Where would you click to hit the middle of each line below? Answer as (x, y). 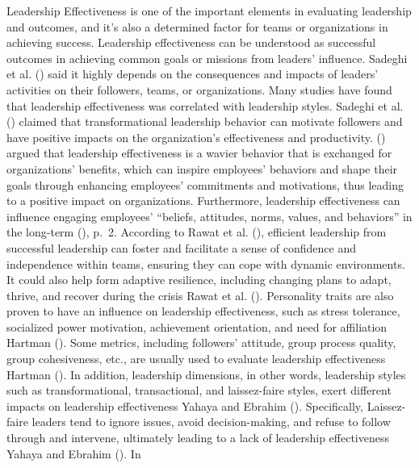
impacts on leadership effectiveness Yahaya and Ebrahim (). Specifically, (185, 405)
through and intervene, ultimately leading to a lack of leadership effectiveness (198, 438)
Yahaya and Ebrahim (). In (74, 453)
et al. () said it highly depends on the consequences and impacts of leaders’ (193, 74)
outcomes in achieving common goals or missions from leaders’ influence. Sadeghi (207, 58)
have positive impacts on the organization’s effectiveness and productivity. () (196, 137)
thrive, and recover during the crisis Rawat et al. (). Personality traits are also (200, 295)
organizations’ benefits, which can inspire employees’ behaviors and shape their (202, 168)
